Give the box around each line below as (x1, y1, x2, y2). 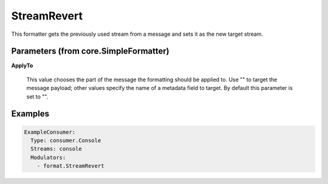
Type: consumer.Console (30, 137, 101, 144)
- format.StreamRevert (36, 163, 104, 169)
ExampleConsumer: (24, 128, 76, 135)
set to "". (26, 93, 49, 100)
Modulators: (30, 154, 66, 161)
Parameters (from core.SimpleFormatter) (11, 46, 169, 56)
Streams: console (30, 146, 82, 152)
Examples (11, 109, 50, 119)
